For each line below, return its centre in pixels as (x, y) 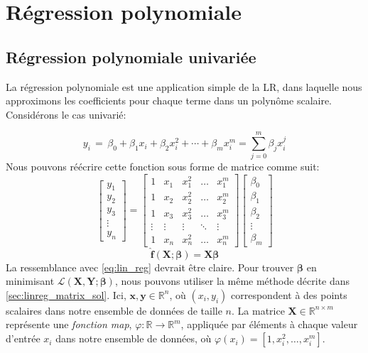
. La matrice (258, 310)
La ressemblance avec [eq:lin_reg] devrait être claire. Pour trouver (150, 267)
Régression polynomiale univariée (131, 56)
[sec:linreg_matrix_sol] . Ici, (66, 294)
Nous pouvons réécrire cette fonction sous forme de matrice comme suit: (163, 167)
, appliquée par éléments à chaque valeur (269, 324)
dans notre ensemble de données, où (134, 338)
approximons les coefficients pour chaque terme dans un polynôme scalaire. (169, 101)
